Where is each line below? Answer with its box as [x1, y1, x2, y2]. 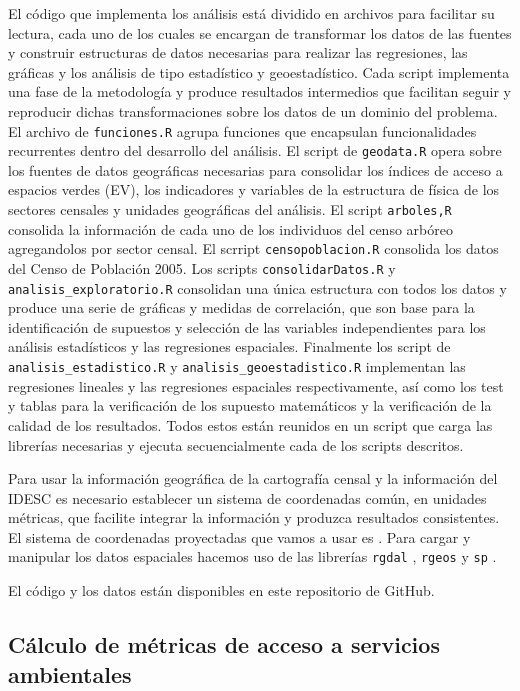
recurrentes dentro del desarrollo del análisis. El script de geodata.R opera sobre [8, 140, 502, 161]
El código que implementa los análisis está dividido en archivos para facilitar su [8, 3, 495, 23]
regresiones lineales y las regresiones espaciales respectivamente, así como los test [8, 375, 504, 396]
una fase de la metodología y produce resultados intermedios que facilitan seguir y [8, 81, 511, 102]
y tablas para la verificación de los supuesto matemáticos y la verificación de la [8, 395, 492, 416]
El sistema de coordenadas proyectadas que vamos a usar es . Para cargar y [8, 526, 471, 547]
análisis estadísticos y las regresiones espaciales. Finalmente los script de [8, 336, 451, 357]
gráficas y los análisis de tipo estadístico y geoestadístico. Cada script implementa [8, 61, 510, 82]
